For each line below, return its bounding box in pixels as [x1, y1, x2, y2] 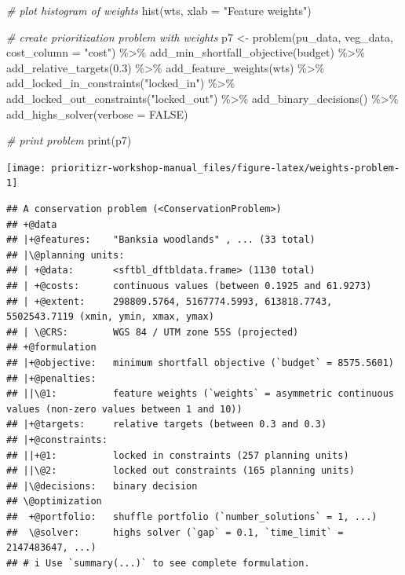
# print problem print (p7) [6, 132, 132, 148]
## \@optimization [6, 496, 102, 507]
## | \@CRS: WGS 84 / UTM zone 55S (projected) [6, 326, 299, 338]
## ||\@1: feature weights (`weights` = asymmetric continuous [6, 388, 394, 400]
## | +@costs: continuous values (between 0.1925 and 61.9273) [6, 280, 372, 292]
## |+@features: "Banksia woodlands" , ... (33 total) [6, 234, 316, 246]
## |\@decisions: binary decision [6, 480, 198, 492]
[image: [6, 162, 46, 174]
